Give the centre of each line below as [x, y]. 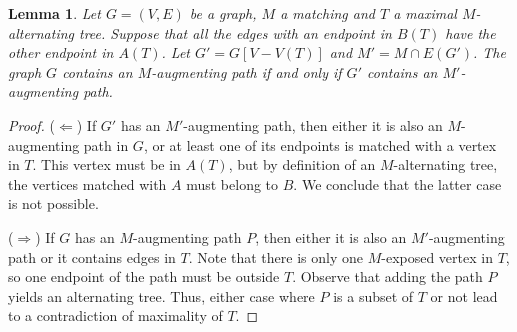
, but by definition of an [302, 164]
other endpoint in [61, 52]
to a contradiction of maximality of [115, 315]
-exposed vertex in [437, 256]
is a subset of [373, 295]
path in [106, 144]
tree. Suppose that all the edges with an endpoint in [235, 32]
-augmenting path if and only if [246, 71]
